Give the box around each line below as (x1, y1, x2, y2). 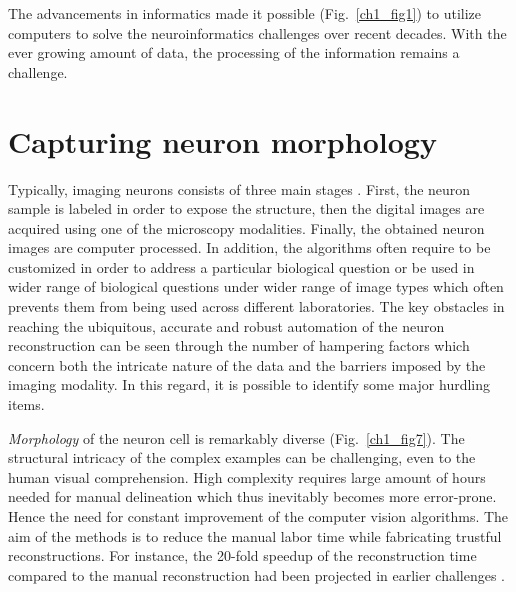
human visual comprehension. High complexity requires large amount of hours (8, 466, 486, 487)
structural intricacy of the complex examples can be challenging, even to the (8, 447, 476, 468)
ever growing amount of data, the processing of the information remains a (8, 42, 460, 63)
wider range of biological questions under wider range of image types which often (8, 276, 504, 297)
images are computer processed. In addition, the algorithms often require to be (8, 237, 491, 258)
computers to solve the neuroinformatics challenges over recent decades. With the (8, 22, 507, 43)
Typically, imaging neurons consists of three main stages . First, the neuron (8, 178, 471, 199)
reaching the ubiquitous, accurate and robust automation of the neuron (8, 315, 445, 336)
